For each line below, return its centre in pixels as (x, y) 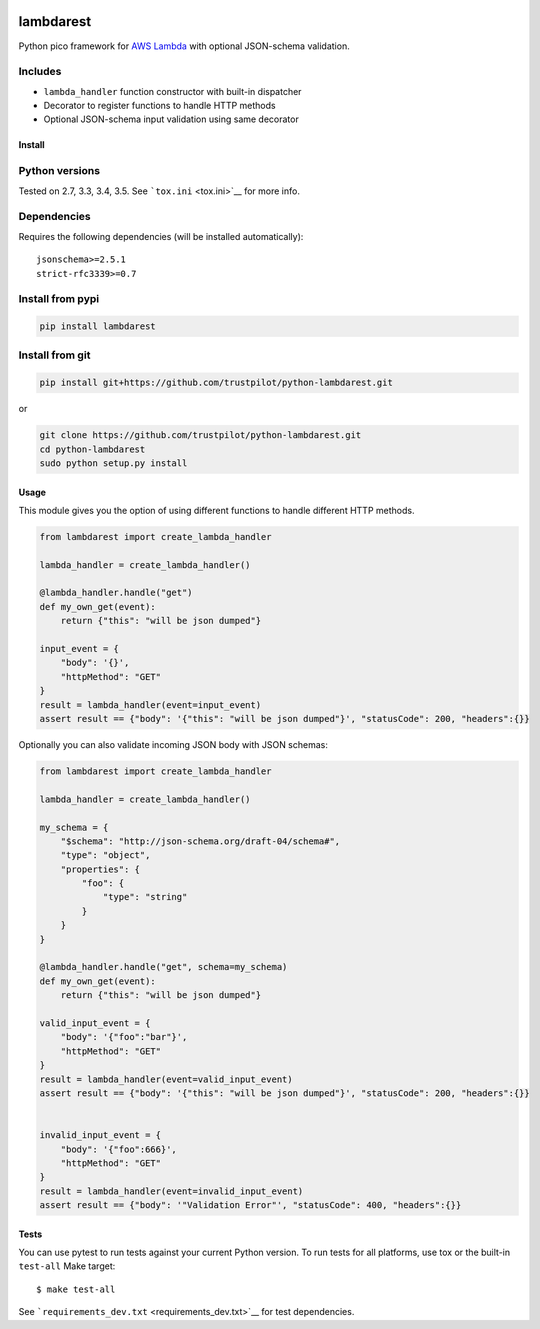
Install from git (54, 355)
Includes (40, 72)
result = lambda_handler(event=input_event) (150, 704)
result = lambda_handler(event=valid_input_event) (166, 1079)
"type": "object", (105, 855)
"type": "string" (145, 897)
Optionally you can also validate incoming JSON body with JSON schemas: (173, 744)
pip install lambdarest (98, 326)
